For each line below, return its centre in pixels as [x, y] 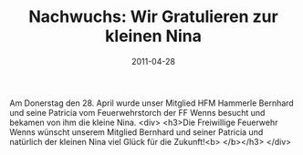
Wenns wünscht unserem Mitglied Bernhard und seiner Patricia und [136, 132]
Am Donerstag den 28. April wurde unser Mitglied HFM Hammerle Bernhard [151, 103]
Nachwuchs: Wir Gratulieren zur [153, 17]
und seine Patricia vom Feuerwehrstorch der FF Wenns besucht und [137, 112]
